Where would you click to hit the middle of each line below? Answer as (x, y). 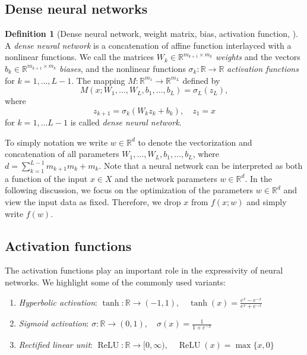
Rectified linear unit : (56, 345)
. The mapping (98, 80)
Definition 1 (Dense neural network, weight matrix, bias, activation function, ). (151, 34)
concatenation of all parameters (62, 154)
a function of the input (46, 178)
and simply (267, 201)
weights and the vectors (258, 57)
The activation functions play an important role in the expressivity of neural (144, 270)
